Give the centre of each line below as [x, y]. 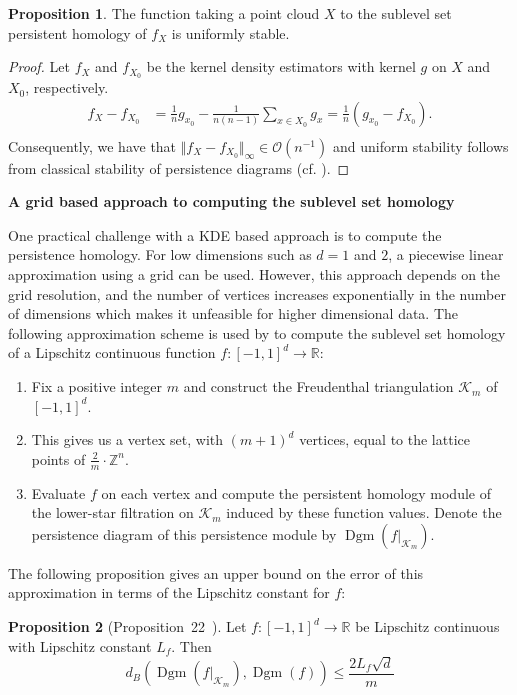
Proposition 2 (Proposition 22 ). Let [127, 626]
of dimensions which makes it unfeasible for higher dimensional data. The [233, 313]
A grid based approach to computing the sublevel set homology [231, 201]
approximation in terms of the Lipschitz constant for [169, 592]
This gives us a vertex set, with [127, 439]
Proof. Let [39, 66]
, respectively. [67, 87]
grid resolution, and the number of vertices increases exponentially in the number [257, 293]
